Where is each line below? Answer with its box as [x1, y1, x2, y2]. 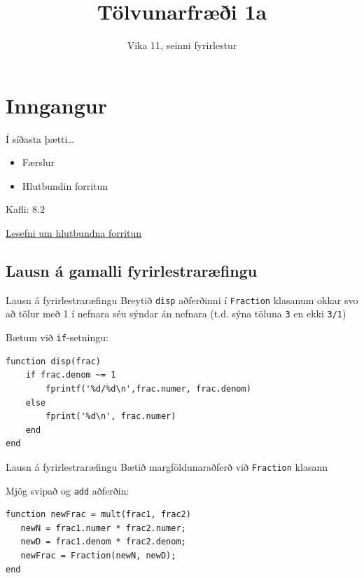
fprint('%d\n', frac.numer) [45, 411, 176, 422]
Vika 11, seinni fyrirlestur [127, 38, 237, 53]
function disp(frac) [6, 356, 101, 366]
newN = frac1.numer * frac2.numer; [20, 523, 186, 533]
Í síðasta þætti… [6, 131, 74, 146]
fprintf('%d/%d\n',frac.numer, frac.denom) [45, 383, 251, 394]
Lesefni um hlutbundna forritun [6, 226, 142, 240]
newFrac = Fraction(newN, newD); [20, 551, 176, 561]
